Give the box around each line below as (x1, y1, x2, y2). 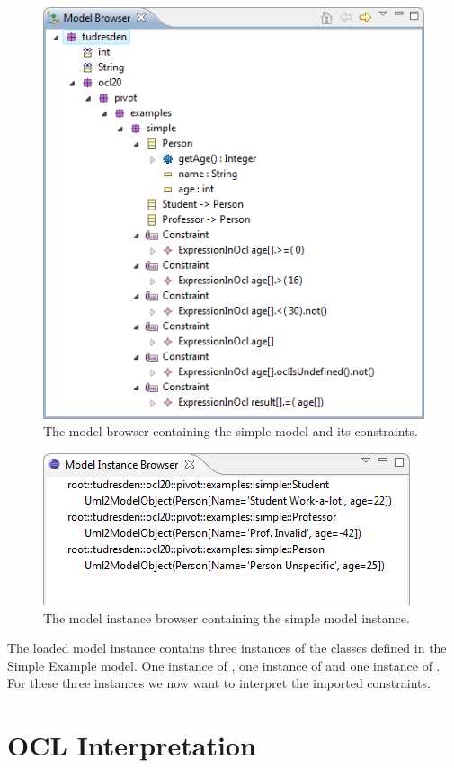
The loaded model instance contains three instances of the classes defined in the (7, 639, 447, 657)
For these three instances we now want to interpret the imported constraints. (7, 674, 431, 692)
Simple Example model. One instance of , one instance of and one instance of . (7, 656, 441, 674)
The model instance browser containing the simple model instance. (43, 608, 410, 627)
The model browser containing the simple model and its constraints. (43, 422, 418, 441)
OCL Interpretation (7, 727, 256, 764)
